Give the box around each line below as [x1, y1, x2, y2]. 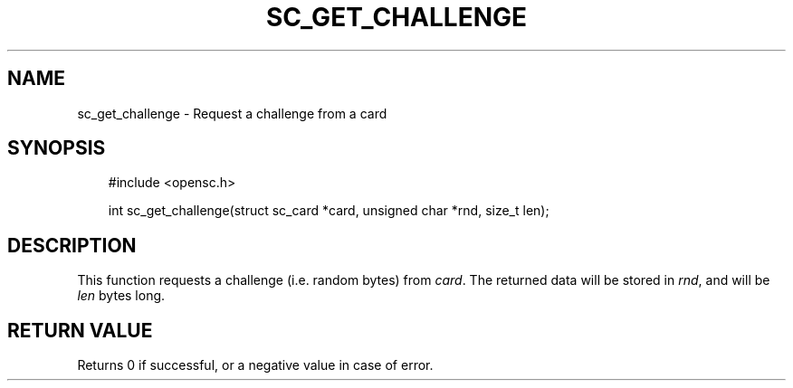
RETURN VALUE [7, 318, 153, 342]
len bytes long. [77, 288, 166, 304]
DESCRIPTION [7, 233, 137, 257]
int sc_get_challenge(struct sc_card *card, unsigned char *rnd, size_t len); [108, 203, 549, 219]
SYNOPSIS [7, 137, 106, 160]
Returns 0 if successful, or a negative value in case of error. [77, 357, 434, 374]
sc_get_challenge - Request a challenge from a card [77, 105, 387, 121]
